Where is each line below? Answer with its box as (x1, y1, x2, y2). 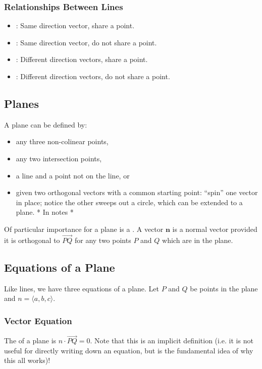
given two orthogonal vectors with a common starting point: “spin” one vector (16, 187, 258, 198)
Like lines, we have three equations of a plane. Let (4, 283, 159, 293)
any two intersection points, (16, 153, 102, 163)
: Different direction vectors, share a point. (16, 54, 148, 65)
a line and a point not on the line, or (16, 170, 130, 180)
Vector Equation (4, 314, 72, 327)
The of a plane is (4, 335, 57, 346)
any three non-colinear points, (16, 136, 109, 147)
